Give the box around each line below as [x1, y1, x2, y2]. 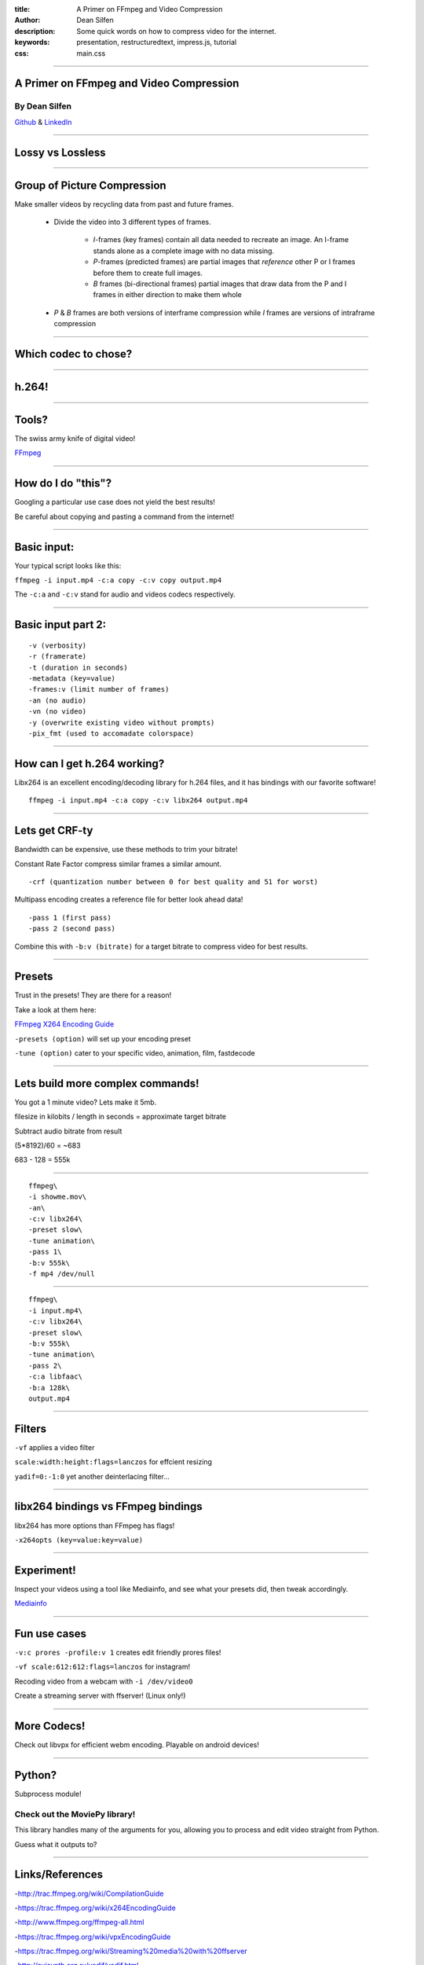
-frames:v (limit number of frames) [28, 685, 170, 694]
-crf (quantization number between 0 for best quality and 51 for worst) [28, 877, 319, 886]
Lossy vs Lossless [14, 145, 106, 159]
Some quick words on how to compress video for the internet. [76, 26, 276, 35]
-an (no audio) [28, 696, 87, 705]
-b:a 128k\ [28, 1383, 71, 1392]
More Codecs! [14, 1720, 86, 1733]
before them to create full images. [93, 268, 203, 277]
